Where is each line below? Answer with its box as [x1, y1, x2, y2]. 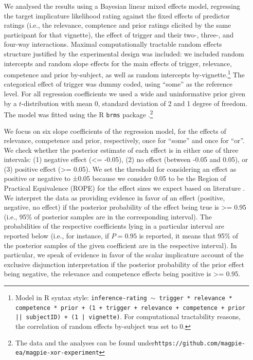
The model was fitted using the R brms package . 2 [4, 108, 153, 119]
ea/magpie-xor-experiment [15, 349, 99, 357]
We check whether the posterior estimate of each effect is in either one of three [4, 144, 238, 155]
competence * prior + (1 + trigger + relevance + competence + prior [15, 304, 246, 311]
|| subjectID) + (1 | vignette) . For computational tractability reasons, [15, 311, 241, 322]
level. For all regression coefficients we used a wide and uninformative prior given [4, 89, 246, 98]
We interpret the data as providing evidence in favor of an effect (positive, [4, 192, 225, 202]
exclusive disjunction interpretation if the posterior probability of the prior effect [4, 259, 245, 269]
